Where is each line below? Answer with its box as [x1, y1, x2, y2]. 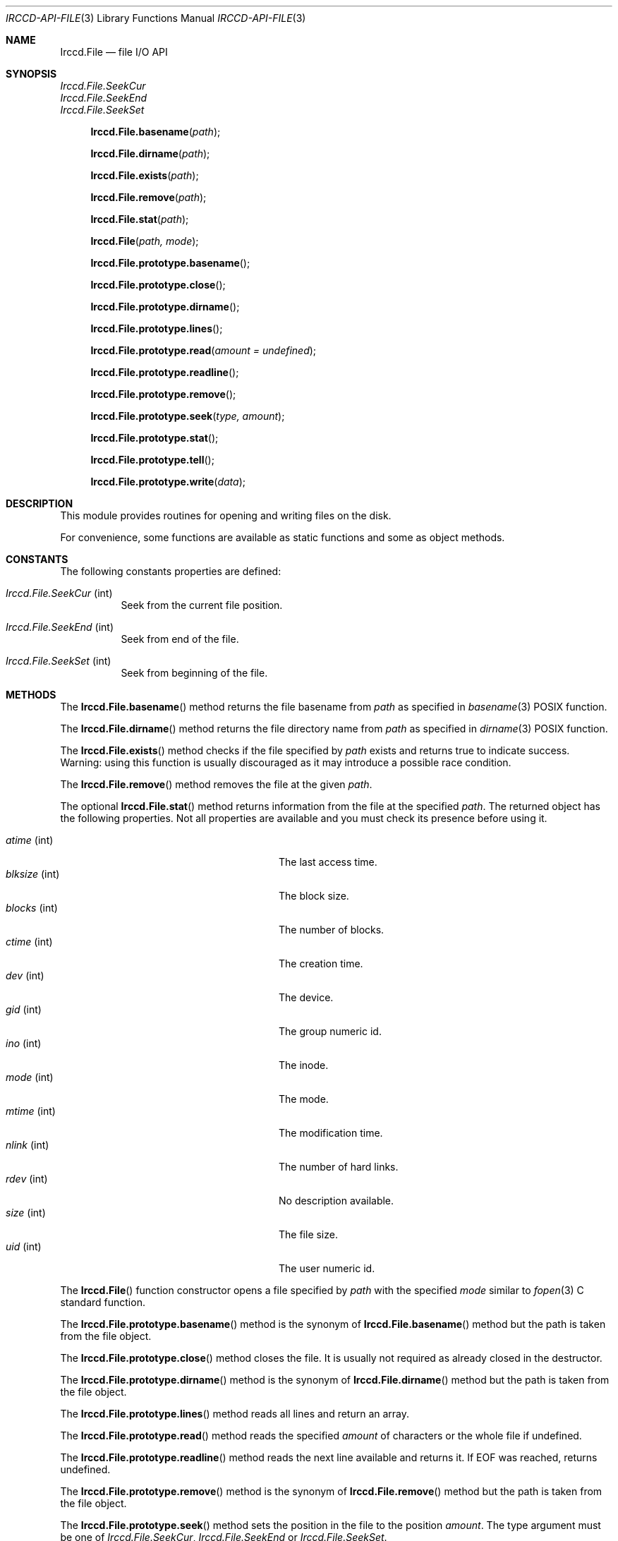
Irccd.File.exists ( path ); [90, 169, 199, 181]
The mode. [279, 1093, 329, 1105]
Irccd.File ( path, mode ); [90, 235, 199, 247]
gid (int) [6, 1003, 42, 1015]
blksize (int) [6, 868, 60, 880]
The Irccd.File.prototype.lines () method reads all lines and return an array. [60, 1408, 410, 1420]
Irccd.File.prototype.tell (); [90, 454, 214, 466]
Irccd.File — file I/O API [60, 46, 168, 58]
